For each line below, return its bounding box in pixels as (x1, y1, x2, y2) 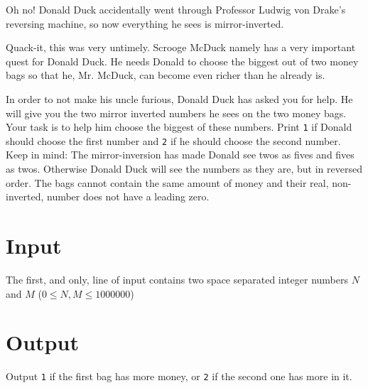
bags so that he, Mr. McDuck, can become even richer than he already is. (6, 68, 325, 82)
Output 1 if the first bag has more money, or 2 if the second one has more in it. (6, 369, 352, 384)
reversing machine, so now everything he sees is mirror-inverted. (6, 16, 284, 31)
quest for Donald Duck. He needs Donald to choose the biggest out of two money (6, 53, 359, 68)
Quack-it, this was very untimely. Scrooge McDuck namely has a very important (6, 40, 356, 55)
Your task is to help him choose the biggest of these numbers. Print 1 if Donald (6, 119, 352, 134)
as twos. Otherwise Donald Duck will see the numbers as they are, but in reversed (6, 161, 362, 176)
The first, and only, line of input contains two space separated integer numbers (6, 271, 348, 286)
